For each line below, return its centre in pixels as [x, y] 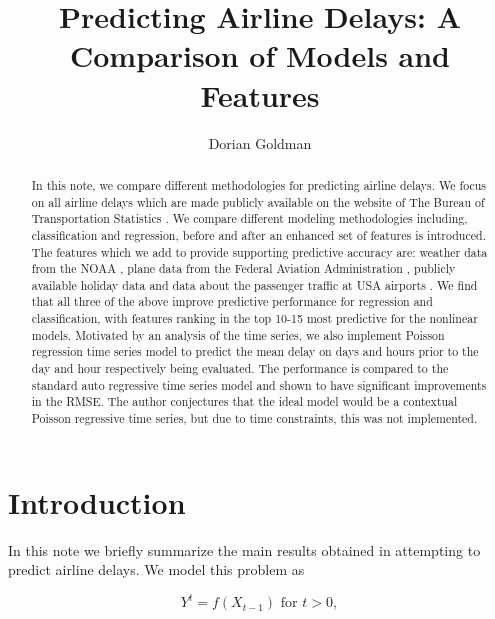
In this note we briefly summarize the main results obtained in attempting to [244, 549]
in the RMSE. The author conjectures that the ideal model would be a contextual [244, 401]
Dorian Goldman [260, 142]
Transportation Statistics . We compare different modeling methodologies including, [249, 218]
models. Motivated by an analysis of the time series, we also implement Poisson [238, 334]
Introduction [97, 501]
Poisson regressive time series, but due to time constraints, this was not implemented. [254, 418]
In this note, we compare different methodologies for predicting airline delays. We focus [259, 184]
